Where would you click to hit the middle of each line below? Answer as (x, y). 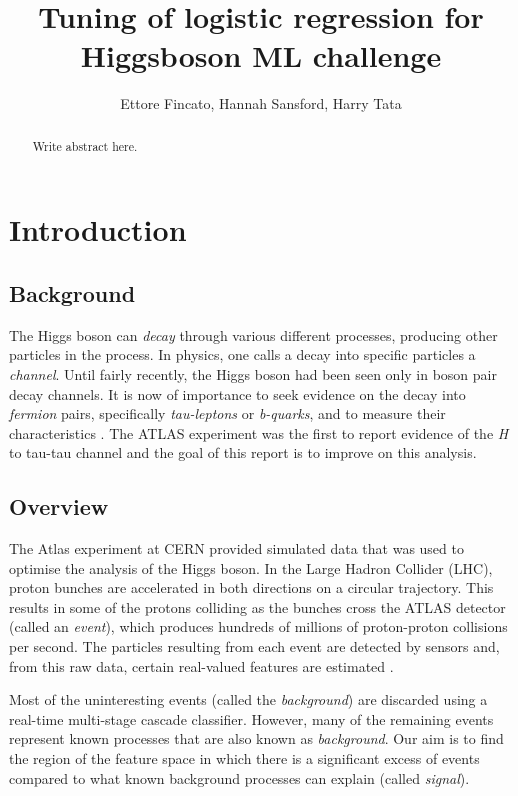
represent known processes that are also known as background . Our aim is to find (256, 738)
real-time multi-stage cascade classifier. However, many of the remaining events (251, 718)
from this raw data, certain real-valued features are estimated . (201, 665)
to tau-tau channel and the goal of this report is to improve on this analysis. (243, 452)
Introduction (98, 229)
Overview (59, 506)
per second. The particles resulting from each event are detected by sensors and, (254, 646)
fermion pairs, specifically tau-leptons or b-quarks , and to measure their (227, 413)
